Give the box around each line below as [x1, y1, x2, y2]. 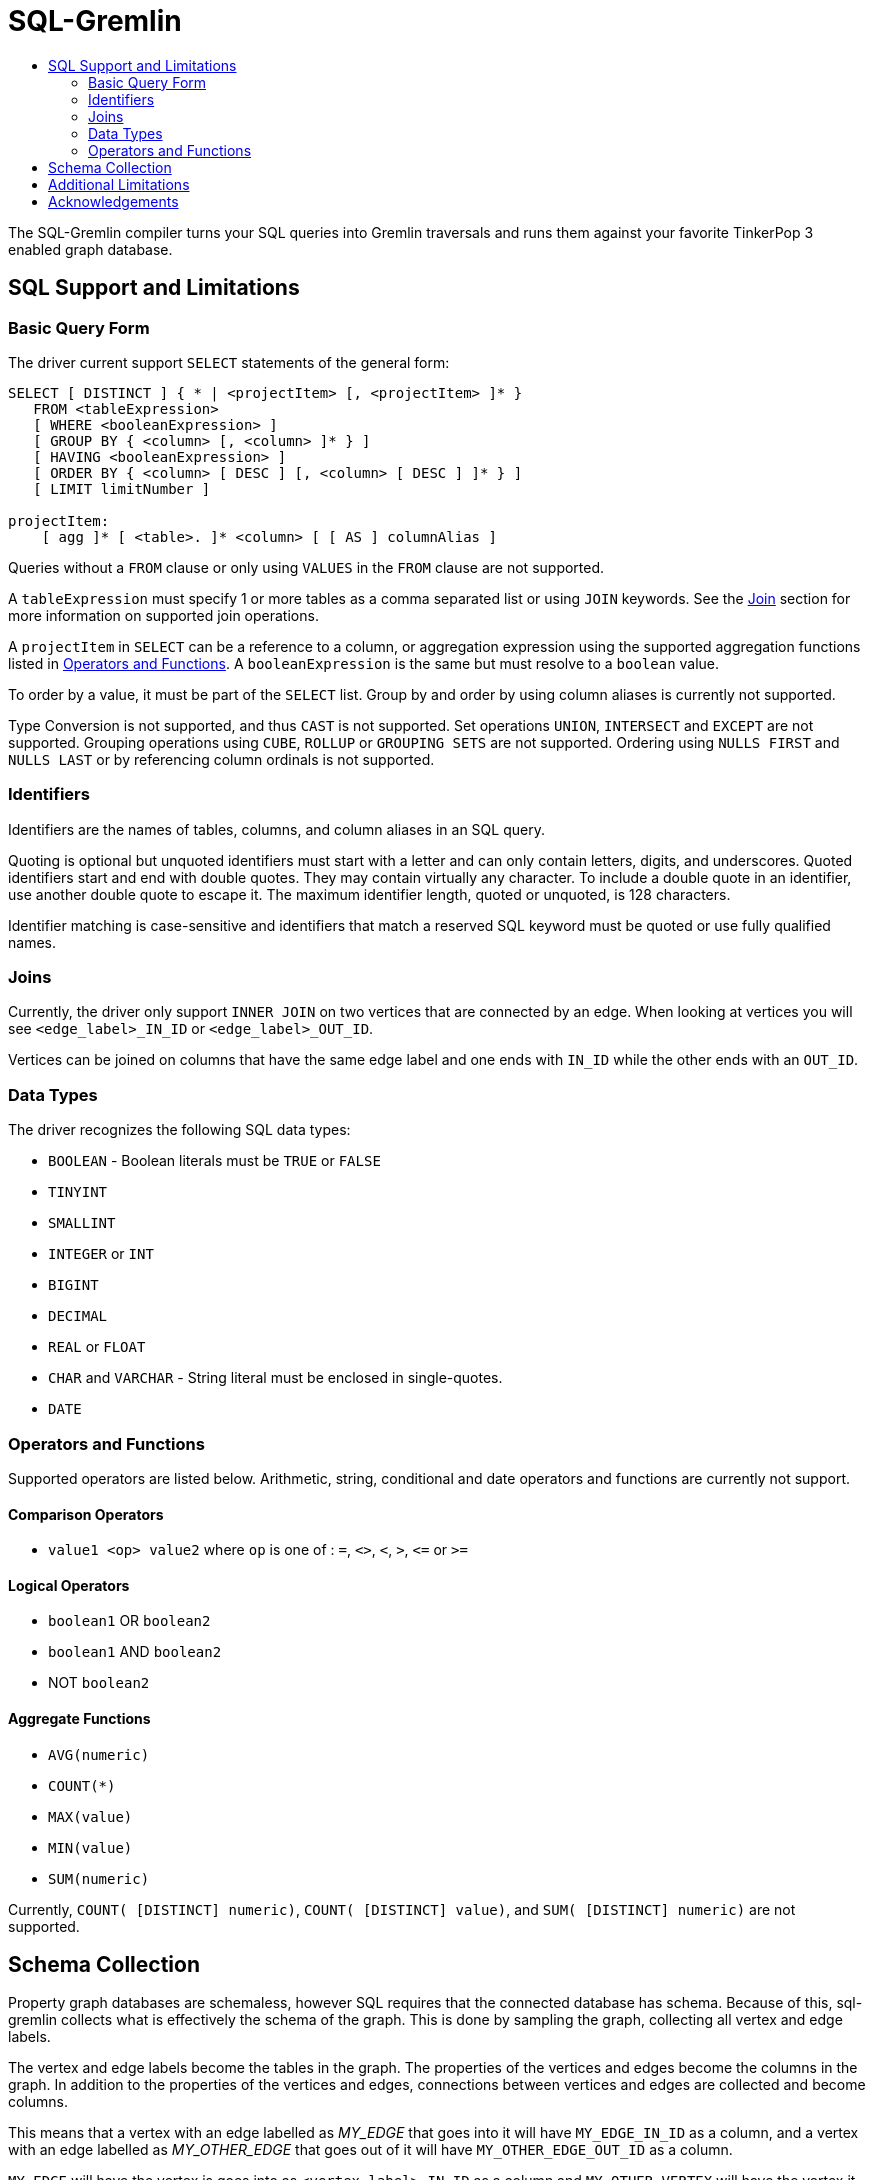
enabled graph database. [8, 240, 173, 258]
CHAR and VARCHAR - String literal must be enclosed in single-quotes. [48, 1369, 503, 1387]
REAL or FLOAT [48, 1338, 146, 1356]
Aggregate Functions [8, 1710, 151, 1728]
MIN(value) [48, 1839, 133, 1856]
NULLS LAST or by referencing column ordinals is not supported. [8, 750, 435, 768]
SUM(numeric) [48, 1870, 150, 1887]
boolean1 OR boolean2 [48, 1612, 211, 1630]
